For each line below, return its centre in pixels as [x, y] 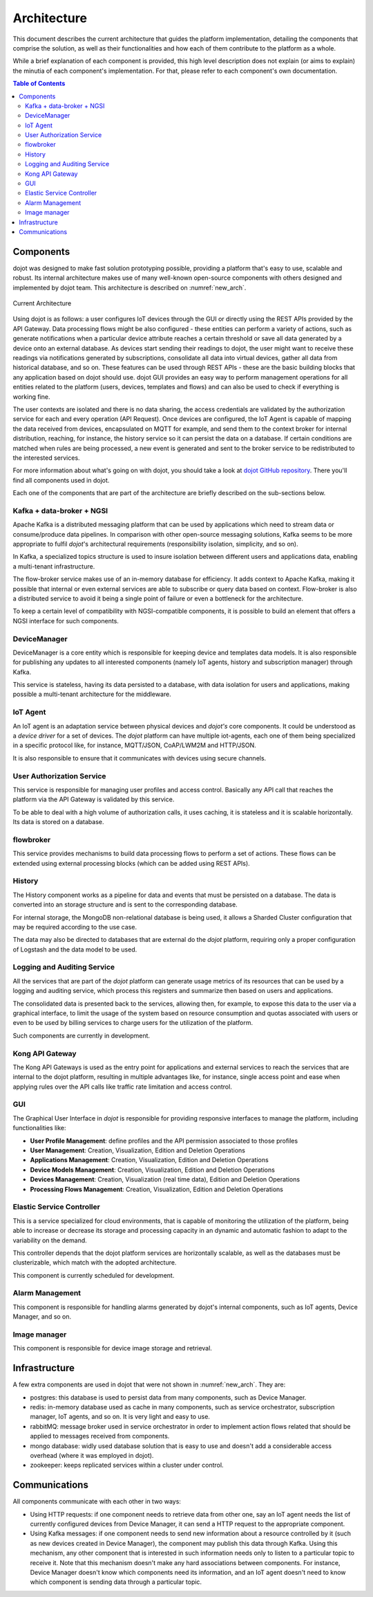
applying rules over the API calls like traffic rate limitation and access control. [123, 1087]
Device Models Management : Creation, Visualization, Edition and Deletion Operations [153, 1170]
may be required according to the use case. [75, 927]
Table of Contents [39, 84]
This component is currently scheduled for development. [94, 1275]
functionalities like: [39, 1128]
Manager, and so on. [42, 1317]
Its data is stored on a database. [58, 822]
